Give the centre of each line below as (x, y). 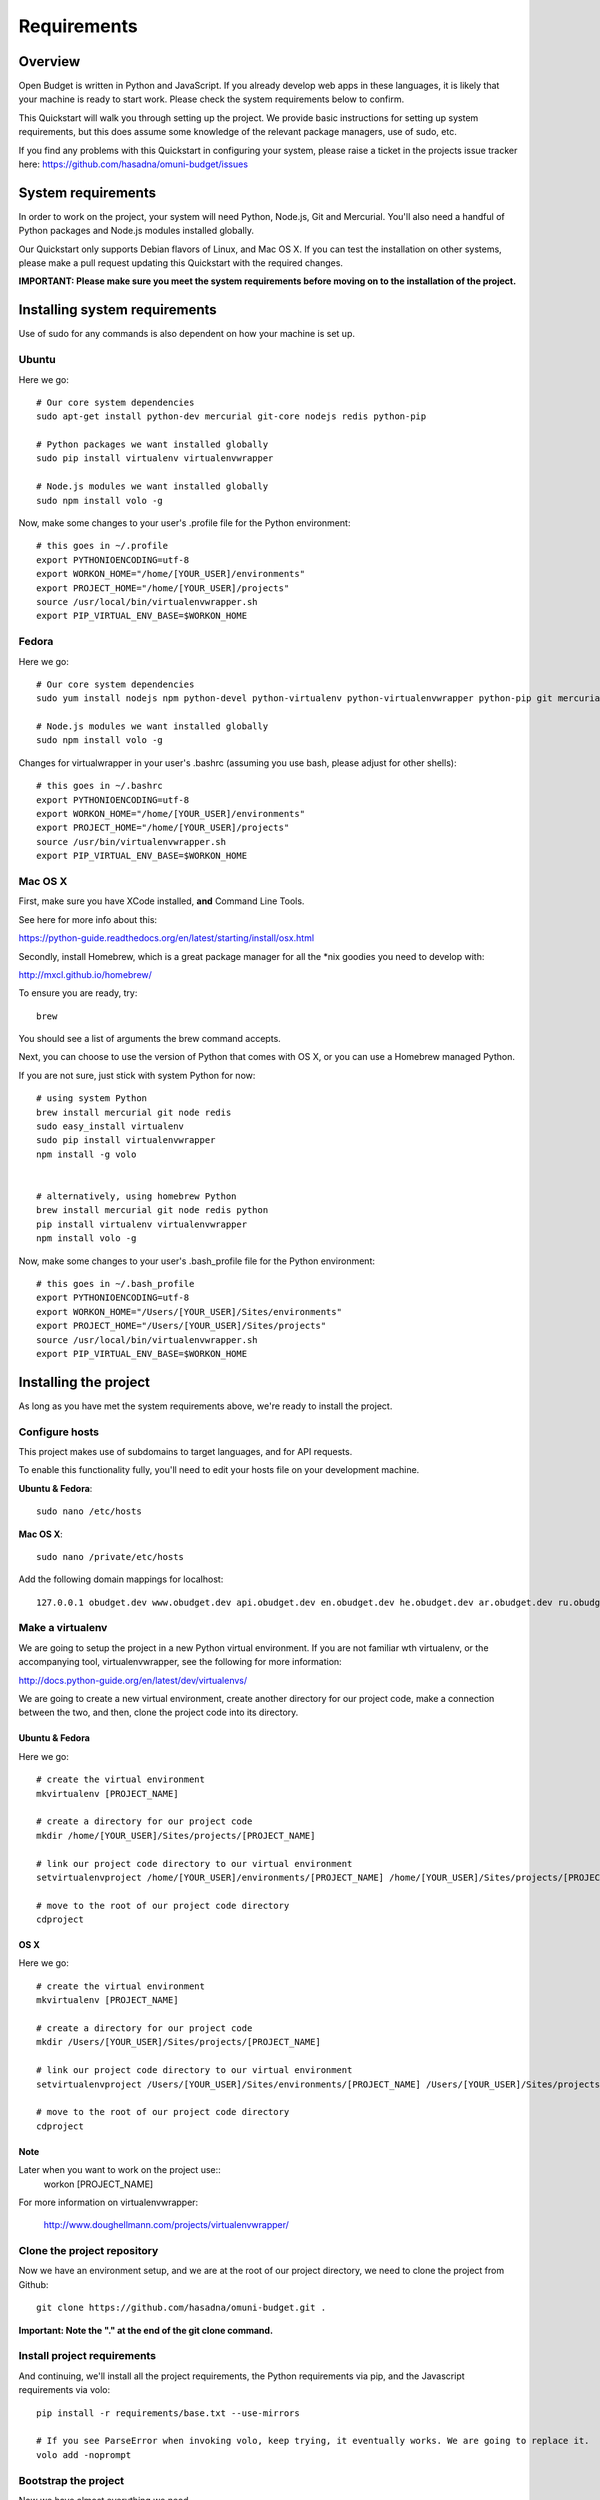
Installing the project (84, 1381)
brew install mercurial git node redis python (152, 1210)
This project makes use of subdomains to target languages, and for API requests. (185, 1451)
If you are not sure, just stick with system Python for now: (137, 1075)
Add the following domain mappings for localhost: (121, 1579)
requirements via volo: (64, 2390)
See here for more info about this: (88, 919)
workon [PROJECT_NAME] (98, 2184)
